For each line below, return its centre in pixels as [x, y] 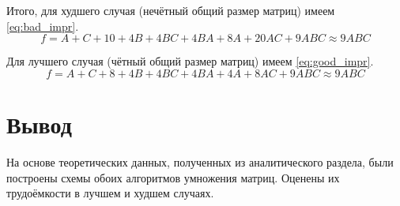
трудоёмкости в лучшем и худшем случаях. [110, 193]
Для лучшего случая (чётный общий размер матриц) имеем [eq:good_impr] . [190, 61]
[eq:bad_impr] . [43, 26]
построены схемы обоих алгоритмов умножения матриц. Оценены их [173, 177]
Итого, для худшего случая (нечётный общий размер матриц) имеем [171, 10]
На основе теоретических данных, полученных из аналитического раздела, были [200, 161]
